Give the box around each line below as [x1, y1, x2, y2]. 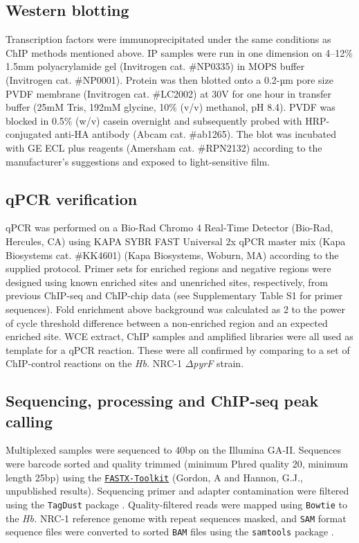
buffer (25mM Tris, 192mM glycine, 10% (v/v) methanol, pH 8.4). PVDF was [6, 100, 335, 114]
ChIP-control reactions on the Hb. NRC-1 [6, 356, 183, 371]
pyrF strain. [193, 356, 244, 371]
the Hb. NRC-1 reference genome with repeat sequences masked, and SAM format [6, 510, 347, 525]
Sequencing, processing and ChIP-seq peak [6, 390, 319, 411]
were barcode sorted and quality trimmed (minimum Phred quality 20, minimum [6, 456, 349, 471]
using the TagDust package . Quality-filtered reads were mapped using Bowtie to [6, 497, 347, 511]
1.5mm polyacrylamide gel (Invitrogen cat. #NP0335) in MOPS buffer [6, 59, 305, 73]
